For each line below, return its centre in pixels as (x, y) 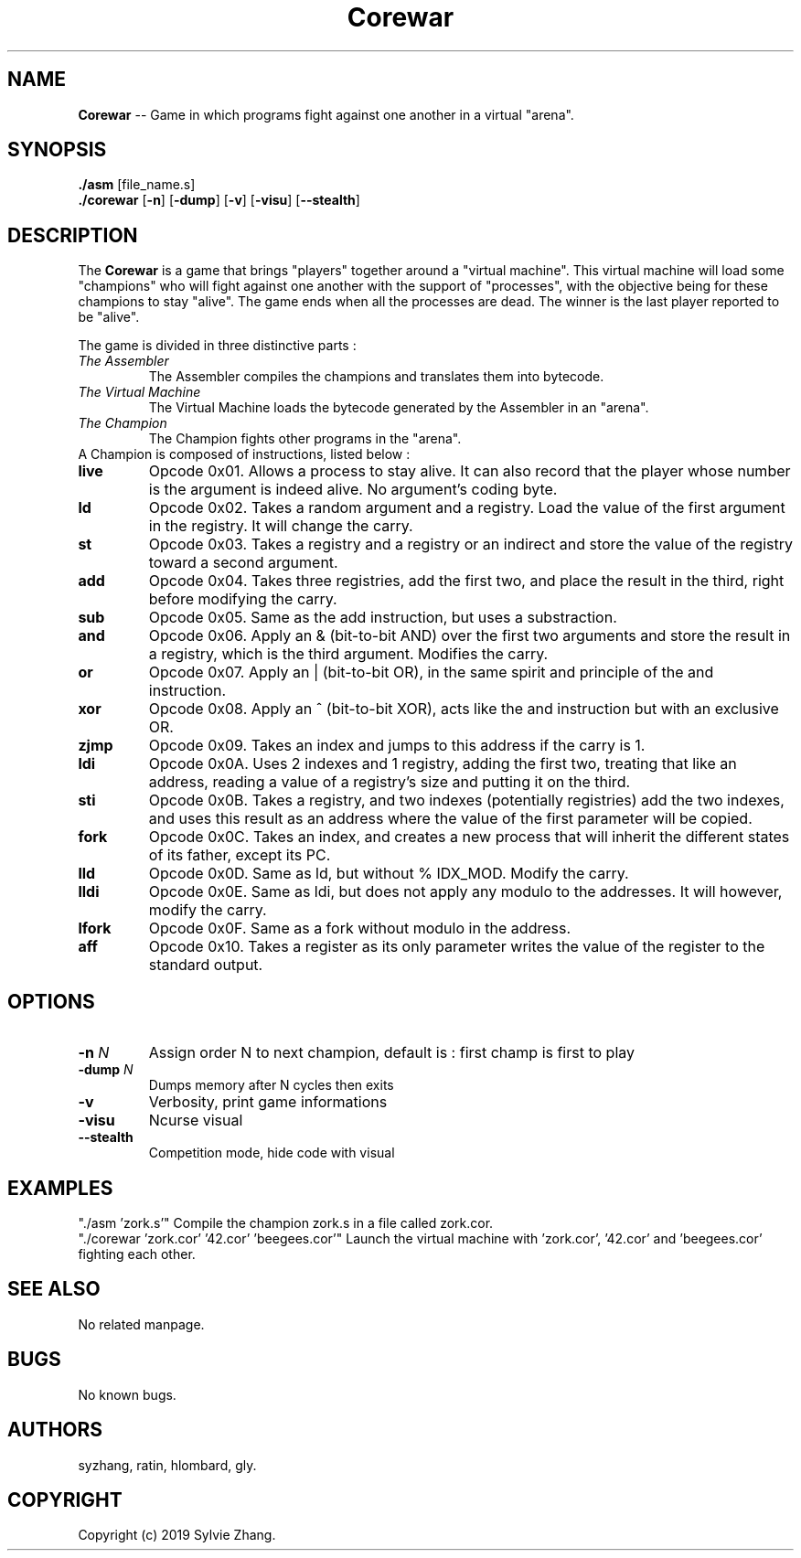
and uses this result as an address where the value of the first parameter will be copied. (450, 819)
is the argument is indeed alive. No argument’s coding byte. (353, 490)
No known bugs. (127, 1394)
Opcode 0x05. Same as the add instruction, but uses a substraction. (383, 618)
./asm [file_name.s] (137, 185)
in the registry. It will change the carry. (281, 526)
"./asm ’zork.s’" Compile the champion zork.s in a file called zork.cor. (286, 1222)
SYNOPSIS (57, 150)
